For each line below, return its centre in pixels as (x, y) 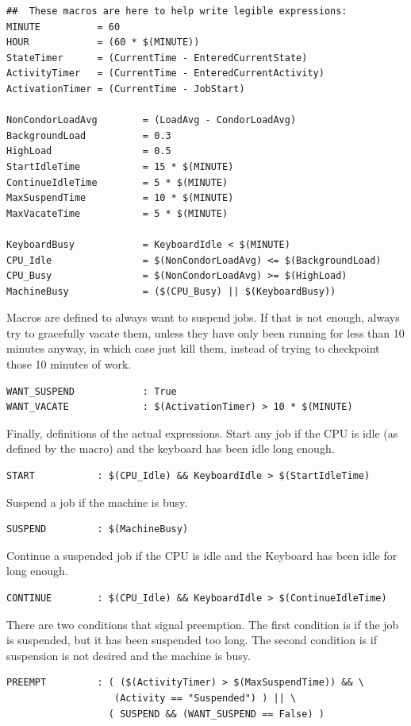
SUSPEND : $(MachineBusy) (98, 529)
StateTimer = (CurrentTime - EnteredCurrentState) (157, 58)
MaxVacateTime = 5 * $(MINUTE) (117, 213)
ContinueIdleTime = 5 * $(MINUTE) (117, 182)
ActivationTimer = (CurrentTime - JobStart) (126, 89)
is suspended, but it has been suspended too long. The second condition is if (192, 640)
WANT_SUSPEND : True (92, 391)
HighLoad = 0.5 (89, 151)
